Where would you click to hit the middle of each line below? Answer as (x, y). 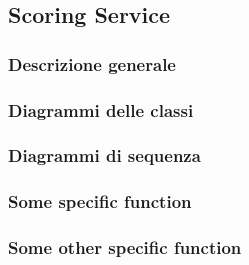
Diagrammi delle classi (101, 109)
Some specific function (100, 201)
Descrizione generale (92, 63)
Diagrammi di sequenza (104, 155)
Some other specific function (125, 247)
